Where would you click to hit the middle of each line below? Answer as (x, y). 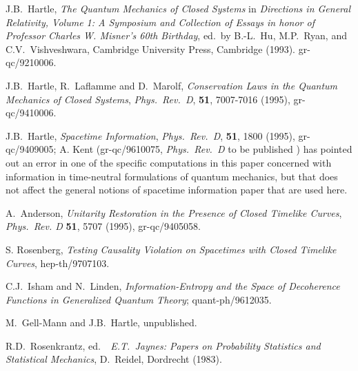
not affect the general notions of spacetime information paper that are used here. (177, 190)
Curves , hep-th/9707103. (58, 263)
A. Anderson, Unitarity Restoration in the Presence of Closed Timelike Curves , (174, 212)
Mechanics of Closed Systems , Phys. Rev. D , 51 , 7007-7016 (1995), (148, 99)
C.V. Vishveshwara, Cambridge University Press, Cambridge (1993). (150, 49)
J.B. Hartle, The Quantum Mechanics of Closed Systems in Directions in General (178, 8)
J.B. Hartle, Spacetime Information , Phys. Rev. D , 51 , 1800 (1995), (150, 135)
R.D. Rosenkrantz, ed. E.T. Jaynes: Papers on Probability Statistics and (163, 345)
